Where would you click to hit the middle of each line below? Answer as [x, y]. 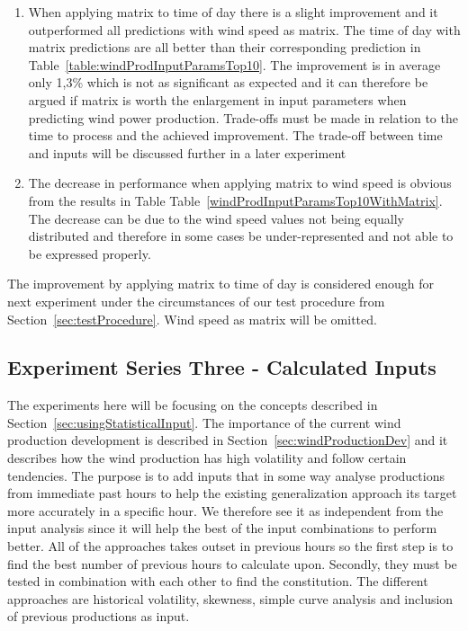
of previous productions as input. [99, 616]
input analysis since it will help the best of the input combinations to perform [222, 528]
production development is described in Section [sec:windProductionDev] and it [228, 440]
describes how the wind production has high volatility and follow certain [207, 458]
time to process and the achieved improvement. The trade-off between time [235, 135]
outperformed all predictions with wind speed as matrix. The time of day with [244, 29]
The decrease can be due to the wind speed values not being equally [216, 218]
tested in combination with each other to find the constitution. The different [218, 581]
